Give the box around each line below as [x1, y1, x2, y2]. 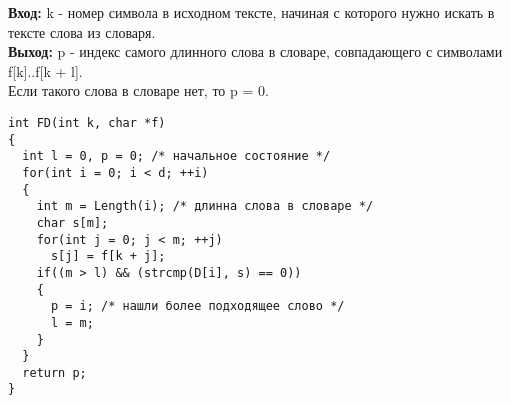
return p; [22, 365, 87, 380]
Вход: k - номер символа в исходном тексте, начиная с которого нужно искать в [8, 2, 495, 22]
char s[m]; [36, 215, 109, 230]
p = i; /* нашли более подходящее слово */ [50, 299, 345, 314]
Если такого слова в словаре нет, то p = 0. [8, 80, 269, 101]
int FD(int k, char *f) [8, 115, 166, 130]
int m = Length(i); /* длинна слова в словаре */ [36, 199, 374, 214]
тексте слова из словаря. [8, 21, 156, 42]
